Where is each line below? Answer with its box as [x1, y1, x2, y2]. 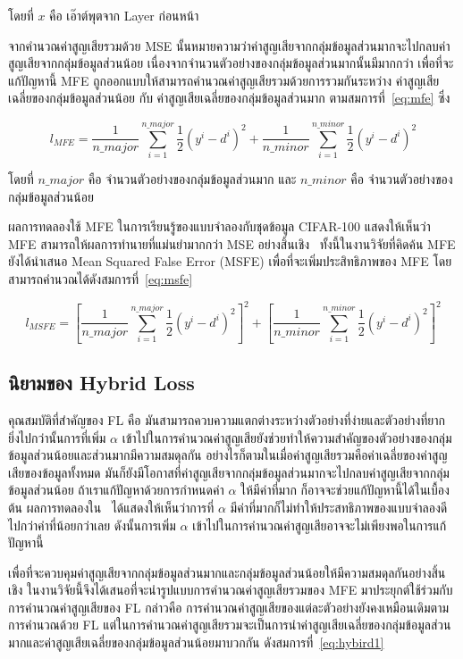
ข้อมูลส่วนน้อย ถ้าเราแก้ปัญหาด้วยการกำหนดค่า [8, 480, 224, 499]
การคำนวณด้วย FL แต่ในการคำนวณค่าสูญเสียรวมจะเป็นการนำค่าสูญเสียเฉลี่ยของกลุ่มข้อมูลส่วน [8, 615, 451, 634]
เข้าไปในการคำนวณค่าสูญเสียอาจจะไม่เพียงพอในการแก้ [192, 515, 447, 534]
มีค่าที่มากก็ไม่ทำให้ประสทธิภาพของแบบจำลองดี [230, 497, 448, 516]
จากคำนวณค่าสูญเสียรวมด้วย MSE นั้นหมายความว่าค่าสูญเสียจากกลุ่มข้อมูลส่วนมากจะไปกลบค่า [8, 36, 450, 54]
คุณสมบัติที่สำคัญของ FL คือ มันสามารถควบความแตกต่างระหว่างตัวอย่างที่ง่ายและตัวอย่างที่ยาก [8, 410, 446, 429]
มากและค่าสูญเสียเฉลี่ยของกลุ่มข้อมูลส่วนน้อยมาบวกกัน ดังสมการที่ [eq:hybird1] [8, 633, 384, 652]
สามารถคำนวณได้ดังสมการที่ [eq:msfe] [8, 270, 193, 288]
